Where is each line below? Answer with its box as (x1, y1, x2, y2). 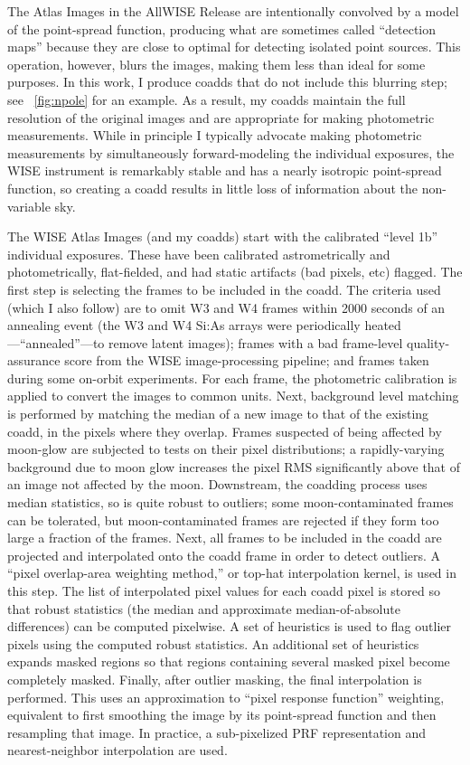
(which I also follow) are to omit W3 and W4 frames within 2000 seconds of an (7, 297, 446, 316)
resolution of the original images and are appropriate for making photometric (7, 108, 435, 127)
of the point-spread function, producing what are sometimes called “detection (7, 19, 437, 38)
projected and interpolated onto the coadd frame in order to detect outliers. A (7, 545, 441, 564)
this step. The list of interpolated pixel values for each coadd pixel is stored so (7, 581, 440, 600)
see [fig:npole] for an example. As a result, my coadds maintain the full (7, 90, 406, 109)
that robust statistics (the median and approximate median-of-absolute (7, 599, 400, 618)
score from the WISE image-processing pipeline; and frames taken (64, 351, 429, 370)
